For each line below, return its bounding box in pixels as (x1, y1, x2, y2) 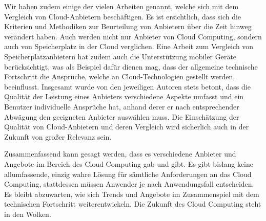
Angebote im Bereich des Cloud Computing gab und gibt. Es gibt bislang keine (4, 158, 254, 169)
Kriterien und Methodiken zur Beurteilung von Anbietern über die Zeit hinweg (4, 21, 252, 32)
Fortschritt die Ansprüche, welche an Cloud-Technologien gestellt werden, (4, 71, 235, 82)
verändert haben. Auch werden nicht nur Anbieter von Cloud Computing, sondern (4, 31, 262, 41)
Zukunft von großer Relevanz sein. (4, 131, 112, 142)
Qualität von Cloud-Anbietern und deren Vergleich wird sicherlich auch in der (4, 121, 249, 132)
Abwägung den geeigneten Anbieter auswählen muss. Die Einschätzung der (4, 111, 239, 122)
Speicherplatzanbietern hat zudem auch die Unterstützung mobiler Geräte (4, 51, 237, 61)
